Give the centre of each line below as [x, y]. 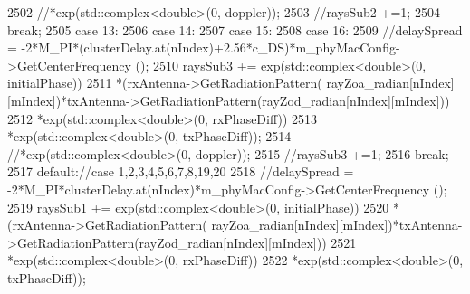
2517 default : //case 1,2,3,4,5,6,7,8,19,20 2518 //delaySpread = [181, 171]
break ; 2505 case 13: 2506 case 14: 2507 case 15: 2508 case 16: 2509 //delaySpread [235, 29]
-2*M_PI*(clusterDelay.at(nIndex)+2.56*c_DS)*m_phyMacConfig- [211, 47]
